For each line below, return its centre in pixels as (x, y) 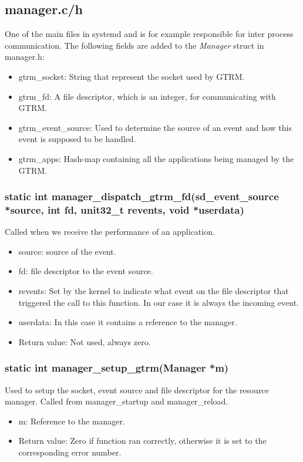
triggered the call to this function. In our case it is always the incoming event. (159, 302)
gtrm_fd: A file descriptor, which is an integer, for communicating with (147, 96)
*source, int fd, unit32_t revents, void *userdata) (124, 209)
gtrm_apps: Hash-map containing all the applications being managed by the (156, 158)
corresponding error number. (70, 452)
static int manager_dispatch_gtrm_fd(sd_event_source (142, 196)
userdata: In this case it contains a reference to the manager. (128, 322)
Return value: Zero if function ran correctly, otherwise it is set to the (142, 441)
